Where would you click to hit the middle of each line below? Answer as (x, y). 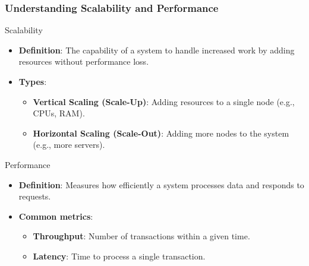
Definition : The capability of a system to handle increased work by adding (157, 50)
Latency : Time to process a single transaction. (119, 256)
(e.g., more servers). (69, 145)
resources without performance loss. (84, 61)
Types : (33, 81)
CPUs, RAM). (59, 113)
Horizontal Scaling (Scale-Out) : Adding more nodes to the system (161, 133)
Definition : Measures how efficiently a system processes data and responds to (161, 184)
